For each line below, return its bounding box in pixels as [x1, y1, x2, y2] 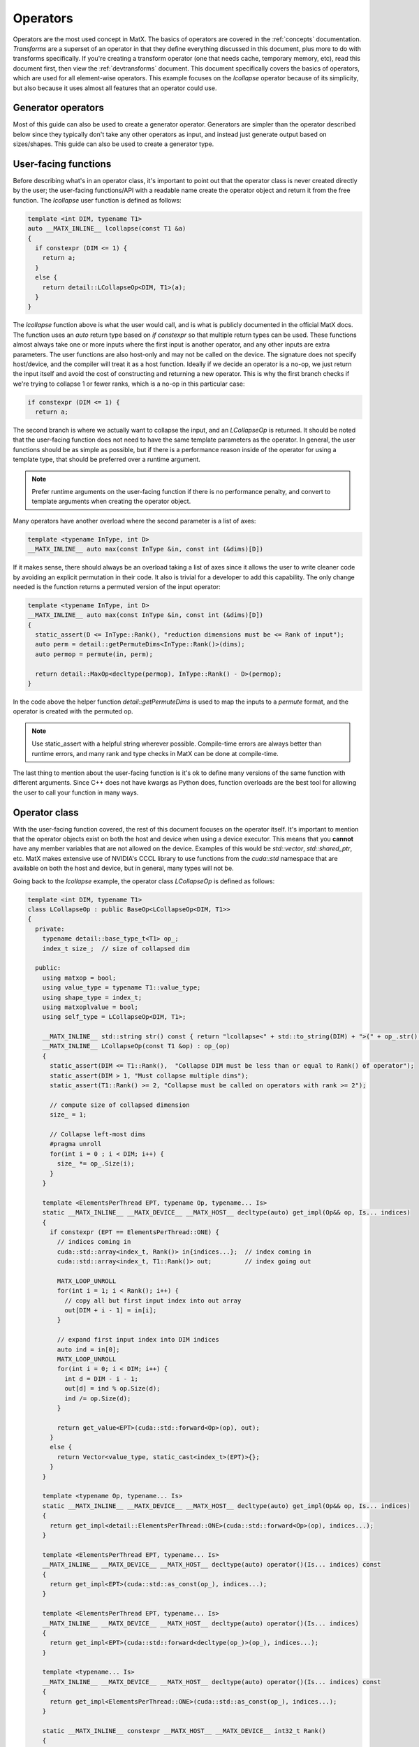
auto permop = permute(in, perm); [35, 650, 154, 658]
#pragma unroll [50, 1140, 102, 1148]
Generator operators [13, 102, 104, 114]
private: [35, 925, 65, 933]
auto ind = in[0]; [57, 1345, 120, 1354]
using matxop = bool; [42, 973, 117, 982]
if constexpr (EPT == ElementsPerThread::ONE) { [50, 1228, 219, 1236]
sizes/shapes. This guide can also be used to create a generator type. [13, 140, 214, 148]
